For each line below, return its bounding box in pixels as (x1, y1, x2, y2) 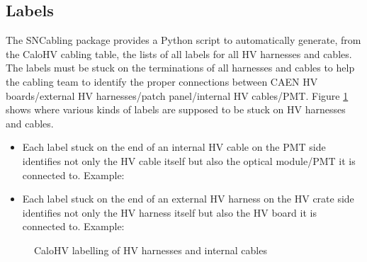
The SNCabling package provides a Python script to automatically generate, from (6, 33, 361, 47)
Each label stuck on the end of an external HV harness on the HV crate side (22, 191, 354, 206)
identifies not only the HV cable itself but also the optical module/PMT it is (22, 153, 356, 168)
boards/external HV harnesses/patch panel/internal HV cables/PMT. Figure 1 (6, 88, 349, 103)
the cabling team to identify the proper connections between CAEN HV (6, 74, 318, 89)
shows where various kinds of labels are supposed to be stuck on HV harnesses (6, 102, 346, 117)
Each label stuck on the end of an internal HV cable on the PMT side (22, 139, 326, 154)
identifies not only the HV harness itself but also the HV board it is (22, 205, 317, 220)
